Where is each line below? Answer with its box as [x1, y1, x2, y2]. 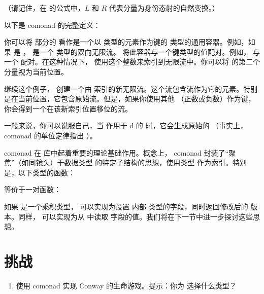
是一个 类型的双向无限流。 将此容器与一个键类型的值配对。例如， [32, 46, 251, 57]
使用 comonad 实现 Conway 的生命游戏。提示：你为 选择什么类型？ [16, 280, 237, 290]
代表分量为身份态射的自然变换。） [109, 3, 219, 13]
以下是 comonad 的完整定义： [4, 19, 101, 30]
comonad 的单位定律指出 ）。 [4, 130, 97, 140]
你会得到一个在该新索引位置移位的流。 [4, 103, 132, 114]
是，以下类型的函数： [4, 167, 75, 177]
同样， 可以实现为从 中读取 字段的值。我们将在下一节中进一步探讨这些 [18, 211, 253, 222]
